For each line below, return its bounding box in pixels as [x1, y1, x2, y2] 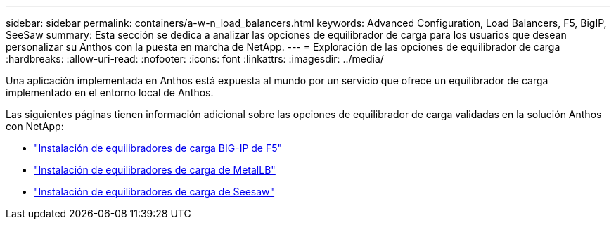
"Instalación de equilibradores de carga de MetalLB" [34, 164, 276, 176]
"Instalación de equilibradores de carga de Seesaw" [34, 186, 275, 198]
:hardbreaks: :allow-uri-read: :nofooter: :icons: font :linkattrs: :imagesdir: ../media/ [6, 53, 384, 65]
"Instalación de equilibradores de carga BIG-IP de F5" [34, 142, 283, 154]
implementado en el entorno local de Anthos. [6, 86, 214, 98]
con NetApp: [6, 120, 64, 132]
